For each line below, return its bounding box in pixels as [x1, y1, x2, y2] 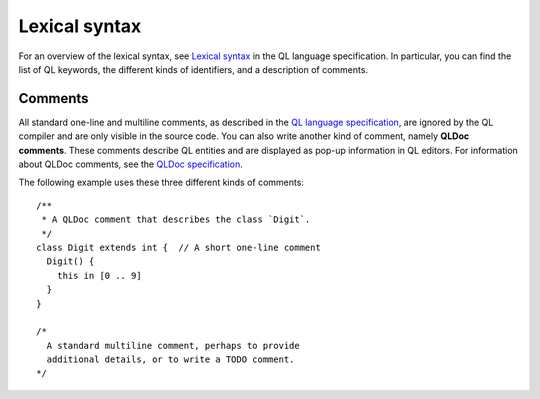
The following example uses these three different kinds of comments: [18, 176, 305, 189]
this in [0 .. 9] [56, 270, 142, 281]
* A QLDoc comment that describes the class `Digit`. [41, 214, 311, 225]
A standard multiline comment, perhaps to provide [46, 340, 300, 351]
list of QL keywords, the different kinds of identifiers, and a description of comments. [18, 63, 369, 75]
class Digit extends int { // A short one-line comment [36, 241, 322, 253]
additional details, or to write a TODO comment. [46, 354, 295, 365]
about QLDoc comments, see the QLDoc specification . [18, 158, 244, 170]
